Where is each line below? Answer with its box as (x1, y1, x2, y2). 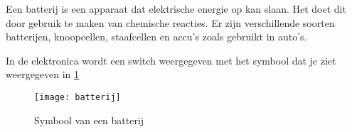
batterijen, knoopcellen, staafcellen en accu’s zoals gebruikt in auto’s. (6, 29, 307, 44)
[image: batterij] (34, 92, 121, 102)
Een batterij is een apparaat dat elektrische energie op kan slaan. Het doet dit (6, 1, 346, 16)
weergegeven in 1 (6, 67, 80, 82)
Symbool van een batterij (34, 112, 144, 127)
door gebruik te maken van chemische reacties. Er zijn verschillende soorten (6, 15, 335, 30)
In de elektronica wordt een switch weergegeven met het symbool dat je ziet (6, 53, 336, 67)
